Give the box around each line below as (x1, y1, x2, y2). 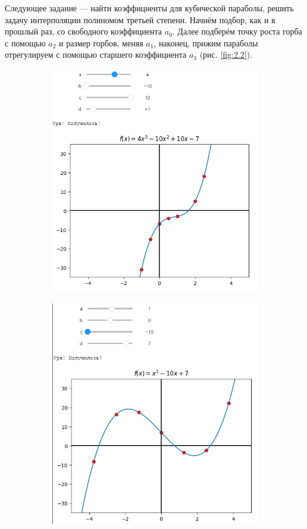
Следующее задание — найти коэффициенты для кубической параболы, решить (5, 2, 294, 14)
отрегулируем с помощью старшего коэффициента (5, 48, 187, 61)
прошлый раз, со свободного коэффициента (5, 25, 162, 37)
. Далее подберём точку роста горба (172, 25, 302, 37)
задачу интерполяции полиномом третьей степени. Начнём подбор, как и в (5, 13, 275, 26)
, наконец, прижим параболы (153, 36, 258, 49)
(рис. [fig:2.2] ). (199, 48, 253, 61)
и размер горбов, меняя (59, 36, 143, 49)
